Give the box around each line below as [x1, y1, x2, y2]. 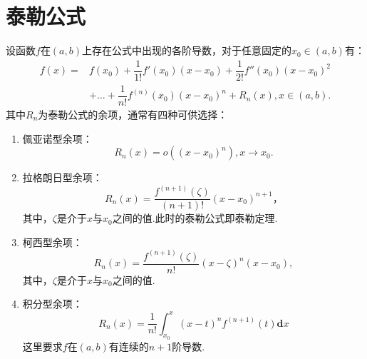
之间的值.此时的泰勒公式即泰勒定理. [112, 211, 278, 226]
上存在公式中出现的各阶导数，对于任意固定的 [82, 43, 291, 58]
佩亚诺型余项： [22, 131, 93, 146]
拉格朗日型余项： [22, 170, 103, 185]
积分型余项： [22, 296, 83, 311]
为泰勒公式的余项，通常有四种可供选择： [38, 106, 228, 121]
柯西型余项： [22, 234, 83, 249]
